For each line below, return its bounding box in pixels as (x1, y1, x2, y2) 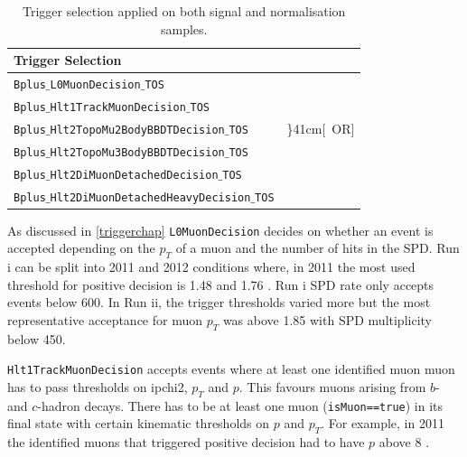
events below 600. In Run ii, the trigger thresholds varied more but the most (7, 293, 431, 312)
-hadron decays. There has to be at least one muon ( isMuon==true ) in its (37, 396, 444, 415)
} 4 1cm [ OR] (286, 118, 355, 137)
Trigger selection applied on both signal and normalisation (23, 2, 346, 20)
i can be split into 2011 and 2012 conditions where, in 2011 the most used (7, 257, 416, 276)
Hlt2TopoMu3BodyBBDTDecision (50, 145, 225, 159)
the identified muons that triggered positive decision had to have (7, 433, 365, 452)
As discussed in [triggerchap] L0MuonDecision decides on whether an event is (7, 220, 434, 239)
